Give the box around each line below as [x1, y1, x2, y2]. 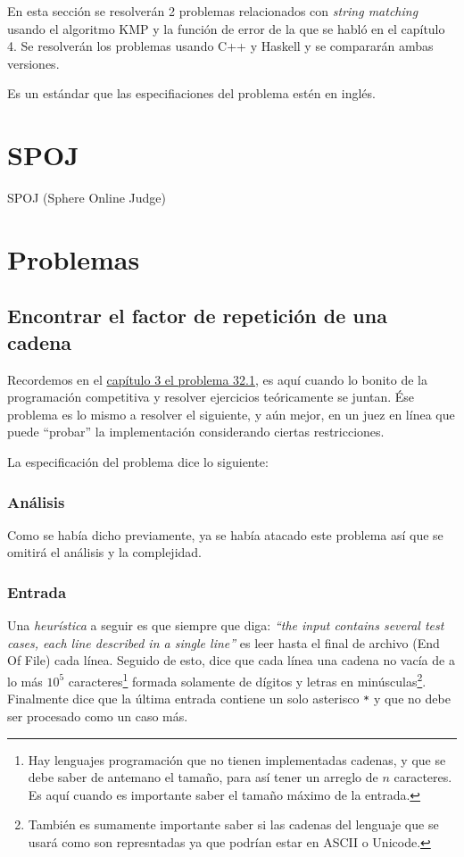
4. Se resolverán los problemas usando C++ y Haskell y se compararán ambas [7, 37, 434, 55]
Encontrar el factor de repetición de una [7, 302, 387, 329]
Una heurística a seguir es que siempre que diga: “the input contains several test [7, 616, 444, 635]
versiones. [7, 54, 60, 72]
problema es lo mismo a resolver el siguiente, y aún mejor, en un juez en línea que [7, 404, 455, 423]
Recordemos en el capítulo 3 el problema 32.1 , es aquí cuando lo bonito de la [7, 370, 427, 388]
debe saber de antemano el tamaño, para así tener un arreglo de [28, 768, 378, 786]
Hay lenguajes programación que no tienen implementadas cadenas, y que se [28, 750, 446, 769]
